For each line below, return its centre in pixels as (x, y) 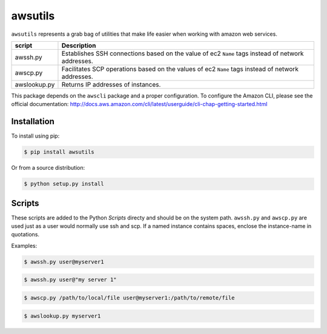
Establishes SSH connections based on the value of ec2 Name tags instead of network (183, 53)
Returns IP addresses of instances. (111, 84)
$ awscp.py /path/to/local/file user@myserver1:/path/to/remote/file (129, 298)
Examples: (24, 245)
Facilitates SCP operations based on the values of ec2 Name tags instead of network (180, 68)
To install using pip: (35, 136)
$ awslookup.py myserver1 (62, 316)
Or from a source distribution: (48, 168)
